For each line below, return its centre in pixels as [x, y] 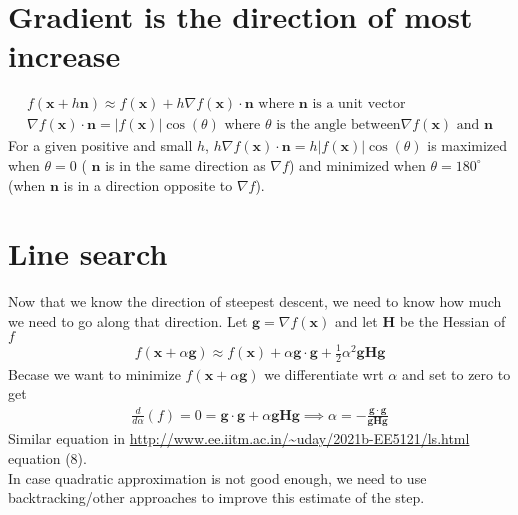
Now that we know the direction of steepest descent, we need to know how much [255, 301]
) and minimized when [357, 164]
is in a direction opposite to [148, 184]
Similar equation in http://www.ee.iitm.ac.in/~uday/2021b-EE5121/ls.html [239, 438]
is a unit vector [359, 104]
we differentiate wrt [324, 373]
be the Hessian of [452, 320]
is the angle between [338, 125]
